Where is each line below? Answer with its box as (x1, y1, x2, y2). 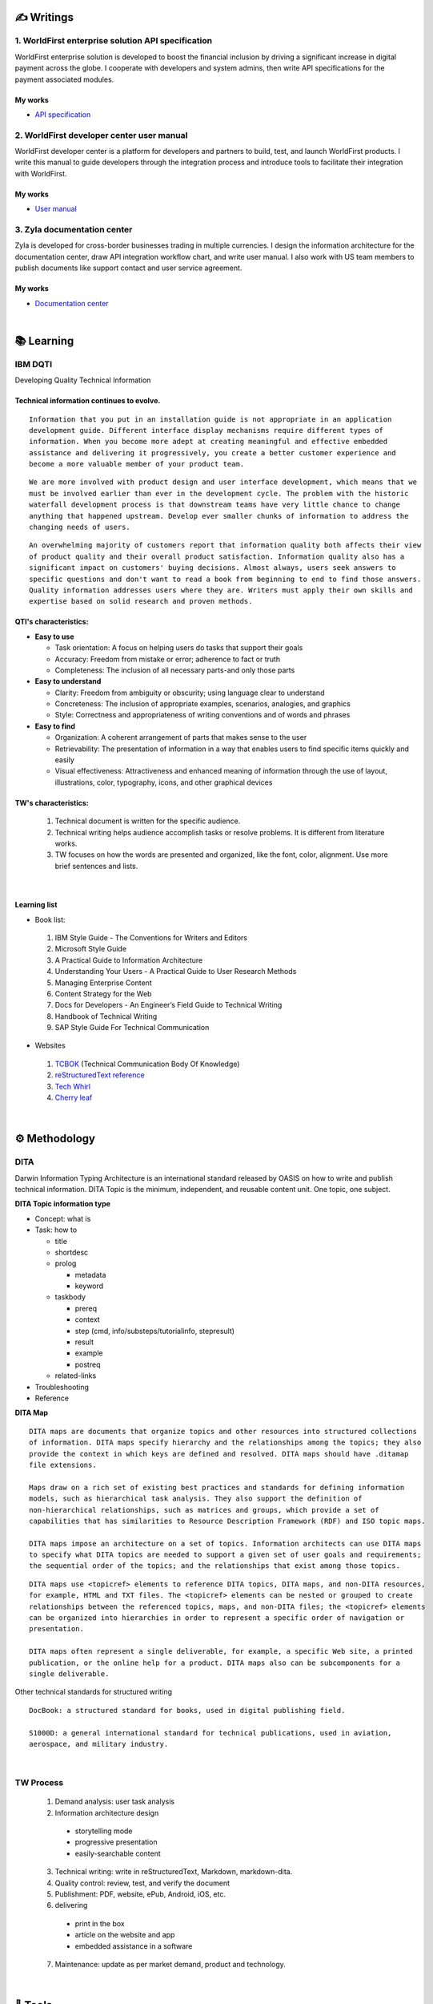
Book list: (34, 915, 66, 924)
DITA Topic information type (14, 1199, 111, 1209)
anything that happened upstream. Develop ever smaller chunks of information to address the (29, 511, 409, 520)
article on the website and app (74, 1930, 175, 1940)
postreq (74, 1360, 101, 1369)
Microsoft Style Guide (54, 944, 127, 954)
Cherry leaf (54, 1093, 93, 1102)
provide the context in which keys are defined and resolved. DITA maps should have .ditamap (29, 1449, 409, 1458)
